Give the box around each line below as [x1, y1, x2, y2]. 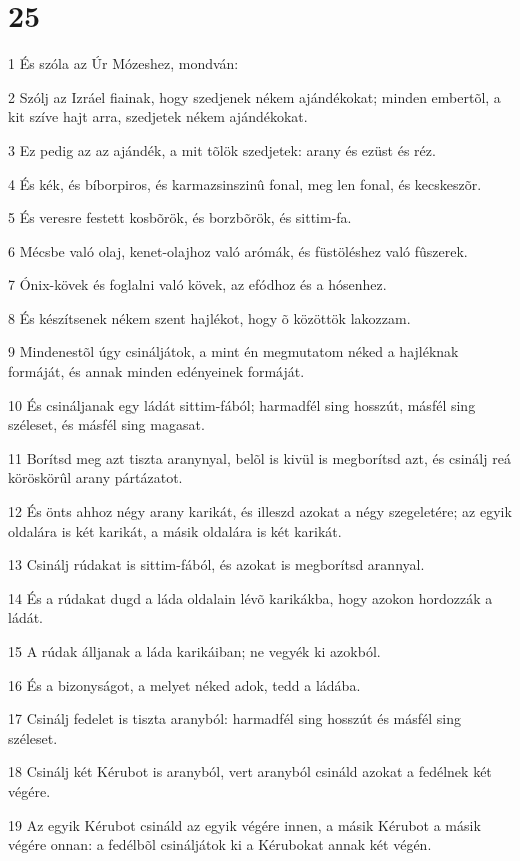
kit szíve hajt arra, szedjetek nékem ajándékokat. [8, 106, 308, 127]
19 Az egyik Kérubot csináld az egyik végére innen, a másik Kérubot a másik [8, 814, 481, 835]
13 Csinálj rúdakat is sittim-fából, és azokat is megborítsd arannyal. [8, 554, 425, 575]
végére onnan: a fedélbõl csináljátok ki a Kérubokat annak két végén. [8, 834, 432, 855]
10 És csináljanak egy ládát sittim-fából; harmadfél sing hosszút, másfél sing [8, 394, 476, 415]
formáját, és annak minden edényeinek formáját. [8, 361, 305, 382]
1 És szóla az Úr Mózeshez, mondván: [8, 53, 239, 74]
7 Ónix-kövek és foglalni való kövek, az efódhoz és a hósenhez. [8, 274, 387, 295]
